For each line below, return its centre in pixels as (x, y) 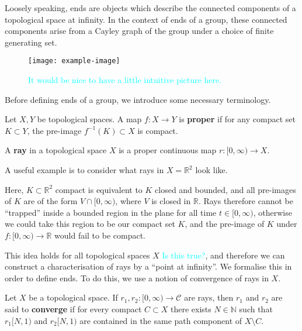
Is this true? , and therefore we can (223, 255)
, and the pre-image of (225, 224)
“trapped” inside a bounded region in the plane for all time (111, 212)
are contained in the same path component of (161, 320)
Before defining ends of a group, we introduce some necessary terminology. (138, 99)
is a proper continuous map (168, 150)
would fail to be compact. (100, 235)
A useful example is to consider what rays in (84, 170)
